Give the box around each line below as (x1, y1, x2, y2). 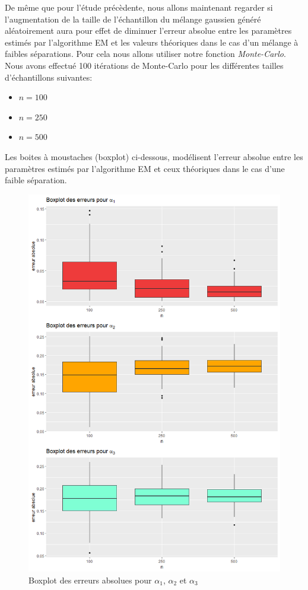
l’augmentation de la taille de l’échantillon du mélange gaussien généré (5, 12, 261, 25)
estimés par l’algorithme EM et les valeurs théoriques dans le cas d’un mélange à (5, 36, 299, 48)
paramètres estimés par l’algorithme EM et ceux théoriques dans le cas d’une (5, 162, 285, 174)
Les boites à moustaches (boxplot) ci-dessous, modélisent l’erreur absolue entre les (5, 150, 303, 162)
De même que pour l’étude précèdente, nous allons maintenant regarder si (5, 1, 273, 13)
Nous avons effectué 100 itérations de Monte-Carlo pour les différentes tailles (5, 59, 284, 71)
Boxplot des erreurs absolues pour (28, 573, 152, 586)
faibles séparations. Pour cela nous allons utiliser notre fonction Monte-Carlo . (5, 47, 286, 60)
